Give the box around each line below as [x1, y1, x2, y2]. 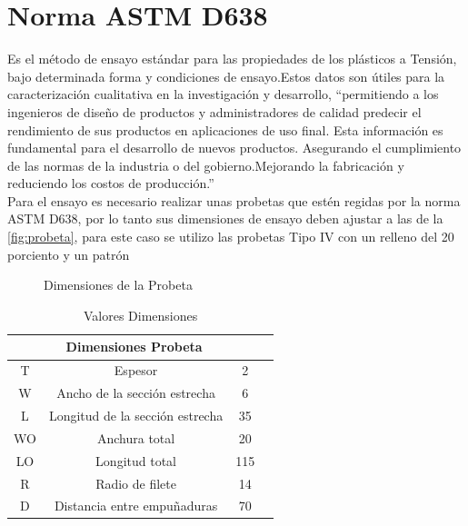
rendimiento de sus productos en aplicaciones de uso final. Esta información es [7, 120, 443, 139]
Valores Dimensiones [83, 305, 198, 324]
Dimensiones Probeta [65, 337, 203, 356]
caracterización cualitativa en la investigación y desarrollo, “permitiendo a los [7, 84, 439, 104]
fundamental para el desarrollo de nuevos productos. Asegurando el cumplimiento [7, 138, 462, 157]
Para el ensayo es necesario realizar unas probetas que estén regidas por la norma [7, 191, 461, 210]
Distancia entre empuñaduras [54, 496, 218, 515]
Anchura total [96, 428, 175, 447]
